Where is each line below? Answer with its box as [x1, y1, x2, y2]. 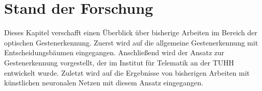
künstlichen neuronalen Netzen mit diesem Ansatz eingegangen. [4, 77, 204, 88]
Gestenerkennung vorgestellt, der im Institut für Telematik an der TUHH [4, 57, 234, 67]
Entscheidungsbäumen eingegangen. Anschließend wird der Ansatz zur [4, 47, 225, 58]
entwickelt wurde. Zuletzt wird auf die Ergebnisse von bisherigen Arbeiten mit [4, 67, 250, 78]
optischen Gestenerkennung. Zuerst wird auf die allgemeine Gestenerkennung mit [4, 37, 258, 48]
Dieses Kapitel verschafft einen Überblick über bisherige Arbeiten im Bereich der [4, 27, 257, 38]
